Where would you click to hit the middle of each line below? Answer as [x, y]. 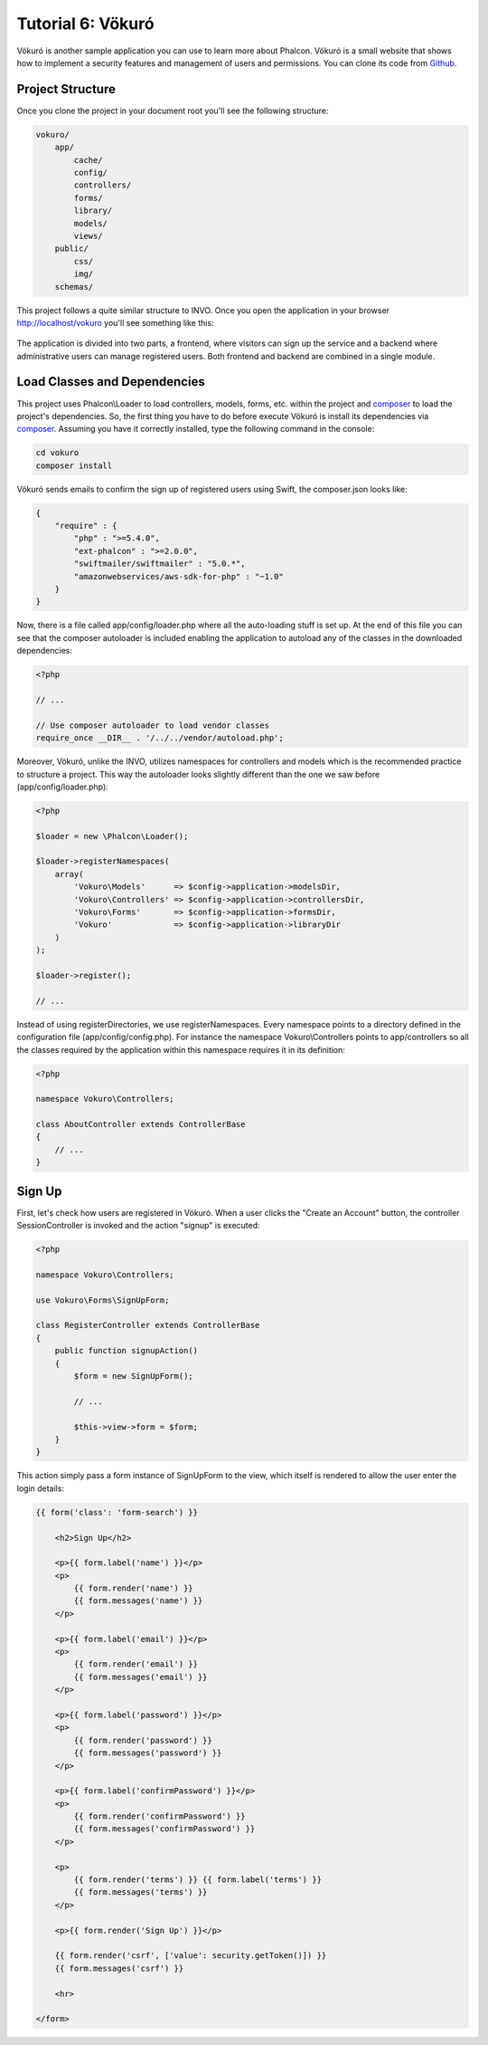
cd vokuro [57, 453]
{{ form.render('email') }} [136, 1664]
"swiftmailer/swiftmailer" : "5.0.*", [160, 564]
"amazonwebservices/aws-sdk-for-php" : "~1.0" [178, 576]
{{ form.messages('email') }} [141, 1677]
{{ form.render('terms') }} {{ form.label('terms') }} [198, 1880]
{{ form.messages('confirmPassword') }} [164, 1829]
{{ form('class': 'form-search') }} [117, 1512]
